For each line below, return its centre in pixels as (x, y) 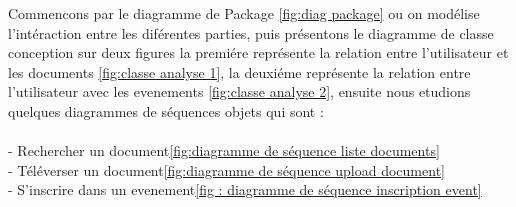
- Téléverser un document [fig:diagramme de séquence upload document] (226, 169)
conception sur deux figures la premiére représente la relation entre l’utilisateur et (258, 52)
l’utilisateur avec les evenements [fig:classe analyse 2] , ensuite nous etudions (239, 91)
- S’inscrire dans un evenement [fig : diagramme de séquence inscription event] (245, 189)
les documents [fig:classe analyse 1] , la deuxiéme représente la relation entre (239, 71)
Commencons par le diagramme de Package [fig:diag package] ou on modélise (244, 13)
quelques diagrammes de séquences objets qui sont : (166, 110)
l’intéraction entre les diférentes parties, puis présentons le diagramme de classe (251, 32)
